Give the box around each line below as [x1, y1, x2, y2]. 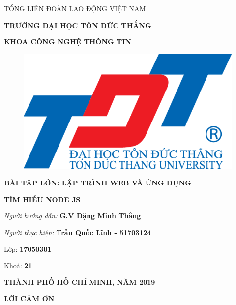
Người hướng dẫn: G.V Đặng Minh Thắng [4, 211, 141, 221]
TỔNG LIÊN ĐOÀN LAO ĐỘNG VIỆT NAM [4, 3, 146, 13]
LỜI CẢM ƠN [4, 293, 55, 304]
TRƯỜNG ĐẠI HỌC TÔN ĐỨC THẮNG [4, 20, 151, 30]
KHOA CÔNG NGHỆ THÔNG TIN [4, 36, 131, 47]
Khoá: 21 [4, 260, 32, 271]
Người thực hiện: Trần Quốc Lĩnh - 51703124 [4, 227, 151, 237]
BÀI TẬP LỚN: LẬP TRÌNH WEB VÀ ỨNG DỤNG [4, 178, 191, 188]
